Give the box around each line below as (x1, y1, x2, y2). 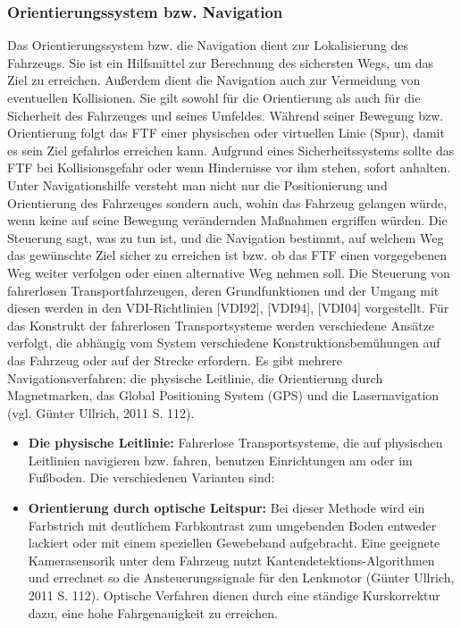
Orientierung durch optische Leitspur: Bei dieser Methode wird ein (28, 498, 425, 517)
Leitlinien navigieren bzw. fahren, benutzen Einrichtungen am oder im (28, 450, 413, 469)
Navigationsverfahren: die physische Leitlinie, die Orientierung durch (7, 368, 383, 387)
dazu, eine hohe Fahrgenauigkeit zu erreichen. (28, 603, 278, 622)
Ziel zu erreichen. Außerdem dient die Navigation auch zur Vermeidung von (7, 71, 421, 89)
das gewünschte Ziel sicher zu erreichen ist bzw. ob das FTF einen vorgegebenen (7, 246, 448, 264)
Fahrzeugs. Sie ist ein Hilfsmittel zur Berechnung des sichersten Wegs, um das (7, 53, 434, 71)
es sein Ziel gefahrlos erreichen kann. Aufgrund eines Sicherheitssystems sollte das (7, 140, 455, 159)
